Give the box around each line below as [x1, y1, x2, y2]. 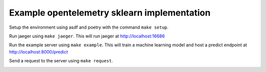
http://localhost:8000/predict [9, 49, 68, 54]
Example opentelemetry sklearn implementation [9, 7, 211, 18]
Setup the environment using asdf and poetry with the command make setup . [9, 24, 168, 30]
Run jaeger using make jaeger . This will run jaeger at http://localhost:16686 [9, 33, 165, 39]
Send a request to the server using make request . [9, 58, 113, 64]
